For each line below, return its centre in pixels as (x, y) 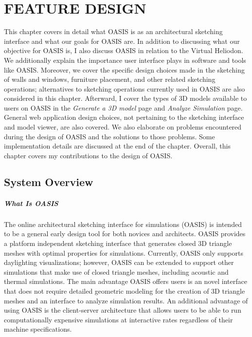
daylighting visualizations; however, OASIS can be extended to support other (119, 262)
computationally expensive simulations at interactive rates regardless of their (118, 319)
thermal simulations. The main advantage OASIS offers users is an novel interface (126, 281)
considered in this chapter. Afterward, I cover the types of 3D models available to (126, 98)
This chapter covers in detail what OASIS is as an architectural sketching (113, 31)
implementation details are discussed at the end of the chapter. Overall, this (117, 146)
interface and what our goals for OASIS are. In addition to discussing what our (122, 41)
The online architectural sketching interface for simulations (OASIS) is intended (123, 224)
